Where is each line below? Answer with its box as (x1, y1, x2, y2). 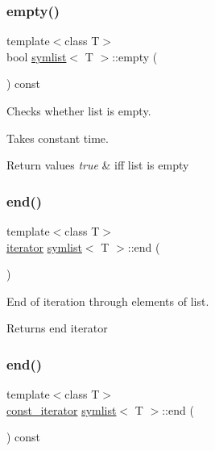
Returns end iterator (6, 319, 108, 336)
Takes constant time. (6, 129, 109, 146)
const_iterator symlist (6, 401, 117, 418)
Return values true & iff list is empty (6, 157, 189, 173)
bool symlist (6, 48, 67, 65)
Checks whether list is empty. (6, 102, 151, 119)
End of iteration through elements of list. (6, 292, 209, 309)
